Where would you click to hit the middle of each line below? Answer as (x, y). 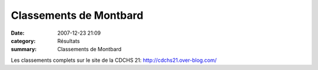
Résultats (69, 41)
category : (23, 41)
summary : (24, 49)
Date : (18, 33)
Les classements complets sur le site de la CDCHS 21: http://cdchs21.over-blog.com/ (114, 60)
